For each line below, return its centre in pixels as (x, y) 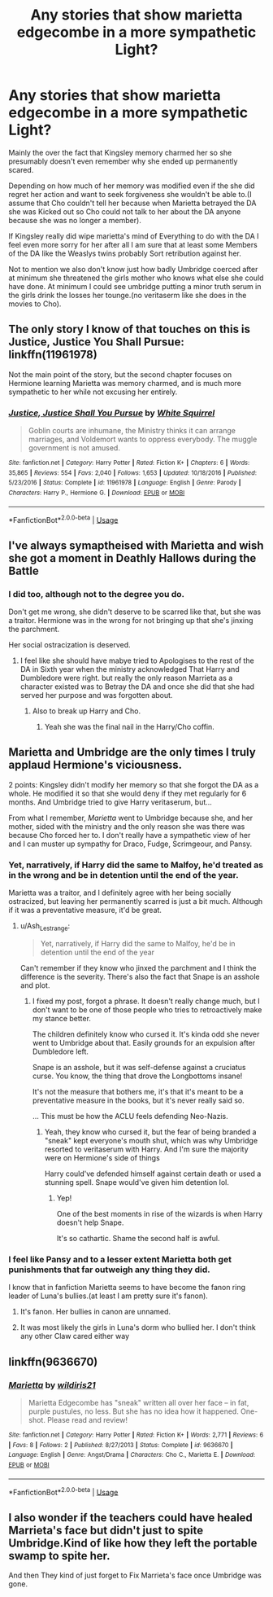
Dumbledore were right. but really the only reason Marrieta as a (126, 678)
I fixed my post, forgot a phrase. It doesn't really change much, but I (146, 1001)
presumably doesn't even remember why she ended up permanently (123, 161)
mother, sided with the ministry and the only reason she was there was (127, 826)
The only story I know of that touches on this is (129, 329)
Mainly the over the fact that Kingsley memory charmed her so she (120, 152)
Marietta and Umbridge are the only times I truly (132, 752)
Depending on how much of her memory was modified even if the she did (132, 186)
